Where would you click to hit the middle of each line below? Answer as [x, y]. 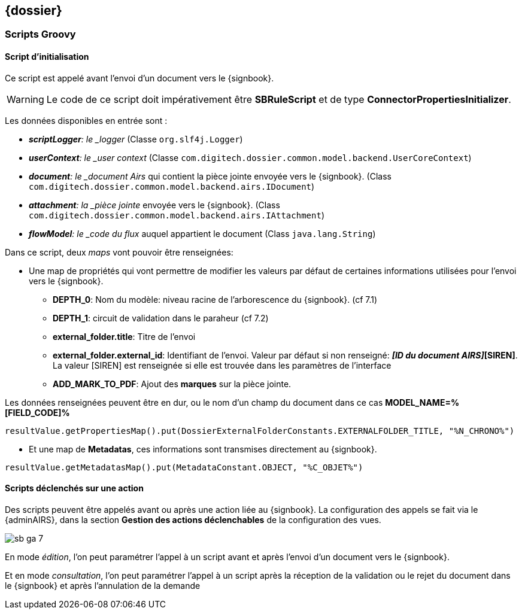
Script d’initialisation [47, 57]
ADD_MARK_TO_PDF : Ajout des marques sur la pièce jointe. [172, 384]
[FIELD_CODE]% [37, 412]
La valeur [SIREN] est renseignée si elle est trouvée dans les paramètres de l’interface [222, 365]
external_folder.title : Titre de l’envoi [124, 336]
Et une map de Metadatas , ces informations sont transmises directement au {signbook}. [203, 449]
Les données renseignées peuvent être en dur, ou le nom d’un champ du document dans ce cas [194, 402]
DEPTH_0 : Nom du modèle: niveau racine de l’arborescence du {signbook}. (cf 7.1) [215, 299]
